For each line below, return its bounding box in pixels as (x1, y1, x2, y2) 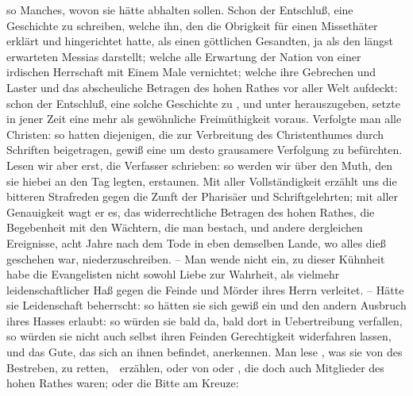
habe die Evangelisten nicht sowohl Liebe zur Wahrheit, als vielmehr (6, 266, 340, 283)
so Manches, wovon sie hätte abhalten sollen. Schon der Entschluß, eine (6, 2, 353, 17)
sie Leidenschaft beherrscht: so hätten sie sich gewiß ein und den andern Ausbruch (6, 297, 407, 313)
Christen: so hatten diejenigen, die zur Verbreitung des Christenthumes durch (6, 125, 384, 142)
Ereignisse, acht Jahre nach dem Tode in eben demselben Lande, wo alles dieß (6, 234, 386, 251)
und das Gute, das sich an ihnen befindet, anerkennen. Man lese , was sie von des (6, 344, 403, 360)
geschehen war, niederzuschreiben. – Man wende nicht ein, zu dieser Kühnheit (6, 250, 385, 267)
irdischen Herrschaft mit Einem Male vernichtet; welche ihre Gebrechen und (6, 63, 376, 80)
